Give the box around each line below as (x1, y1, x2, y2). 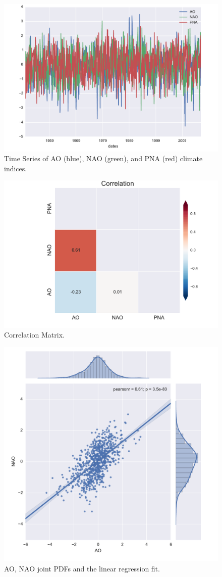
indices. (4, 163, 27, 173)
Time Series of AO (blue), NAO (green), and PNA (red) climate (4, 153, 203, 164)
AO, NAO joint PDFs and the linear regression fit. (4, 563, 160, 573)
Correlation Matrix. (4, 329, 65, 340)
